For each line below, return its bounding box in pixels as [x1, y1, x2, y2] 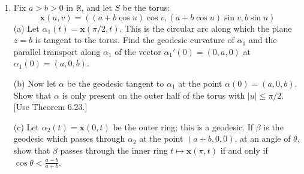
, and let [81, 1, 112, 13]
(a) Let [13, 22, 40, 34]
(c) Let [13, 120, 39, 133]
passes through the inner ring [60, 144, 168, 156]
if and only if [220, 144, 268, 156]
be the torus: [122, 1, 170, 13]
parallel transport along [13, 45, 101, 57]
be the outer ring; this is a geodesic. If [113, 120, 254, 133]
